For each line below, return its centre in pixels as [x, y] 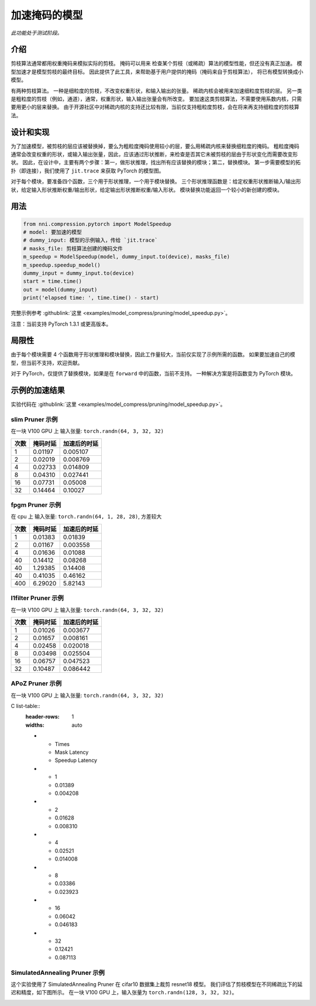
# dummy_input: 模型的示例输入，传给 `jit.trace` [90, 240]
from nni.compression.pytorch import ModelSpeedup [97, 224]
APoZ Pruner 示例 [36, 683]
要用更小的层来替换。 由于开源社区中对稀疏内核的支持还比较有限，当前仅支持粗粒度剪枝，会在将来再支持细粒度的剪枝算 [155, 107]
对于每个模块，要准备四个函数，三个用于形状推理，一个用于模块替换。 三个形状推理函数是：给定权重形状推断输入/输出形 [156, 181]
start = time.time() [52, 281]
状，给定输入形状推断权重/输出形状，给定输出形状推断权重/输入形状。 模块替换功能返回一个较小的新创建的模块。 [147, 189]
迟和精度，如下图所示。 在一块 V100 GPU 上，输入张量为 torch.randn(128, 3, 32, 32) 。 [124, 993]
